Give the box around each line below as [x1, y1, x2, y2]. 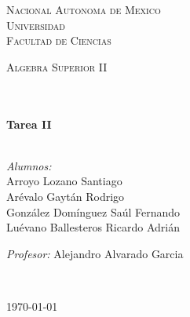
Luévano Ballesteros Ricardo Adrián [6, 219, 180, 235]
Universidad [6, 16, 65, 33]
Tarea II [6, 115, 52, 132]
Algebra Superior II [6, 58, 108, 75]
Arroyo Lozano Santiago [6, 173, 122, 189]
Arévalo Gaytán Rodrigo [6, 188, 125, 204]
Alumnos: [6, 157, 52, 173]
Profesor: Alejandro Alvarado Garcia [6, 245, 184, 261]
